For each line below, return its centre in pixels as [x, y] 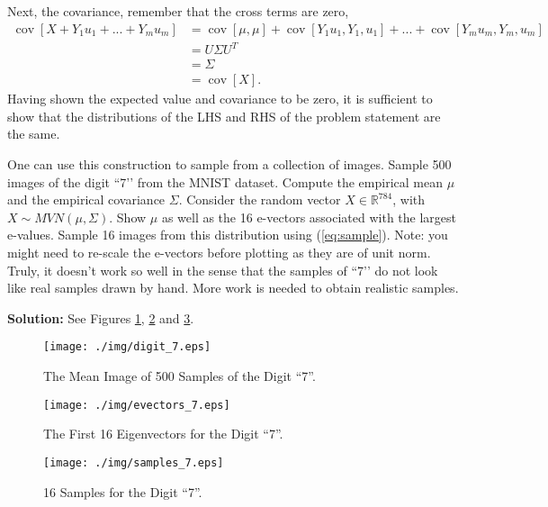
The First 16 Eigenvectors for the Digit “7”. [163, 434]
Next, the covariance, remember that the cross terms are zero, [178, 11]
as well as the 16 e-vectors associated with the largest [309, 217]
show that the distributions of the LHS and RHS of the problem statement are [224, 116]
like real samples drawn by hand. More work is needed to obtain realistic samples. [233, 288]
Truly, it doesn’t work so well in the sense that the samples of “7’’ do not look [223, 270]
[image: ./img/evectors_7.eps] [137, 405]
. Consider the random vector [260, 199]
